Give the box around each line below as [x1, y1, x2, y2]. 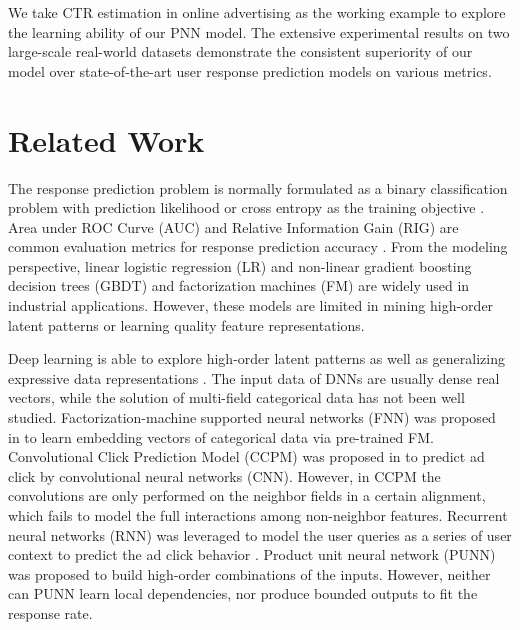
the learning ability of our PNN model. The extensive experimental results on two [8, 21, 510, 42]
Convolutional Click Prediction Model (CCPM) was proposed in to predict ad [8, 446, 485, 467]
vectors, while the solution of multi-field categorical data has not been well [8, 387, 465, 408]
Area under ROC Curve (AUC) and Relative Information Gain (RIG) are [8, 216, 459, 237]
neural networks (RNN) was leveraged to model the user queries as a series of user [8, 524, 512, 545]
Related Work [8, 119, 205, 160]
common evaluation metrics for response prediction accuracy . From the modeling [8, 236, 508, 257]
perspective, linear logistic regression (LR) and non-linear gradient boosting [8, 255, 472, 276]
